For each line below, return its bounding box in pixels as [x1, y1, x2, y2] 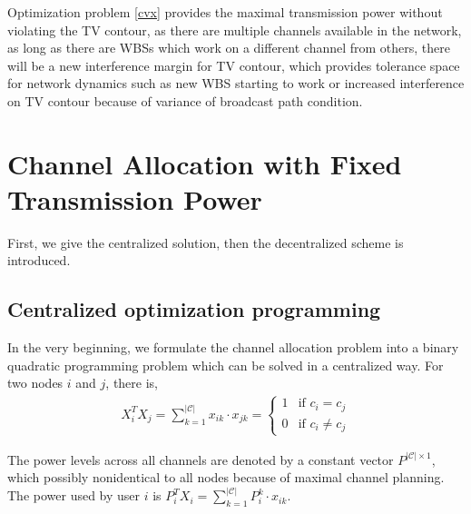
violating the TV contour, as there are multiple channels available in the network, [7, 20, 462, 39]
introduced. [7, 251, 71, 270]
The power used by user [7, 486, 141, 505]
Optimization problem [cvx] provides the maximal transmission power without [7, 3, 443, 21]
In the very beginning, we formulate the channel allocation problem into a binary [7, 338, 459, 357]
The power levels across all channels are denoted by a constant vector [7, 450, 394, 469]
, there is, [105, 373, 158, 392]
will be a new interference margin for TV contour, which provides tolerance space [7, 55, 460, 74]
